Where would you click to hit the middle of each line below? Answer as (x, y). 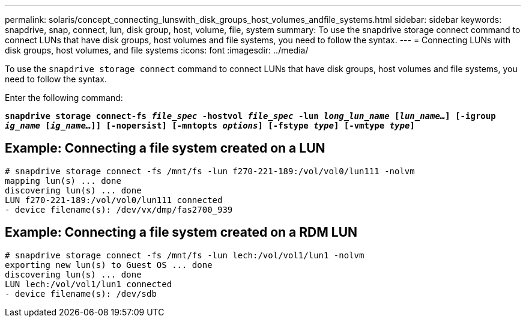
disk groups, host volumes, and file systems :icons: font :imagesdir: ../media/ (157, 50)
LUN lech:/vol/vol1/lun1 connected (89, 284)
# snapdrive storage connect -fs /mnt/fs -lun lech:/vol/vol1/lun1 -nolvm (185, 255)
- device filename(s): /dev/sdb (81, 293)
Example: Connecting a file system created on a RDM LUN (181, 232)
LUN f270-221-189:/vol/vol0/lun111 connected (114, 200)
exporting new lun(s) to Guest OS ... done (109, 265)
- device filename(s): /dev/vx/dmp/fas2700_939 (119, 209)
